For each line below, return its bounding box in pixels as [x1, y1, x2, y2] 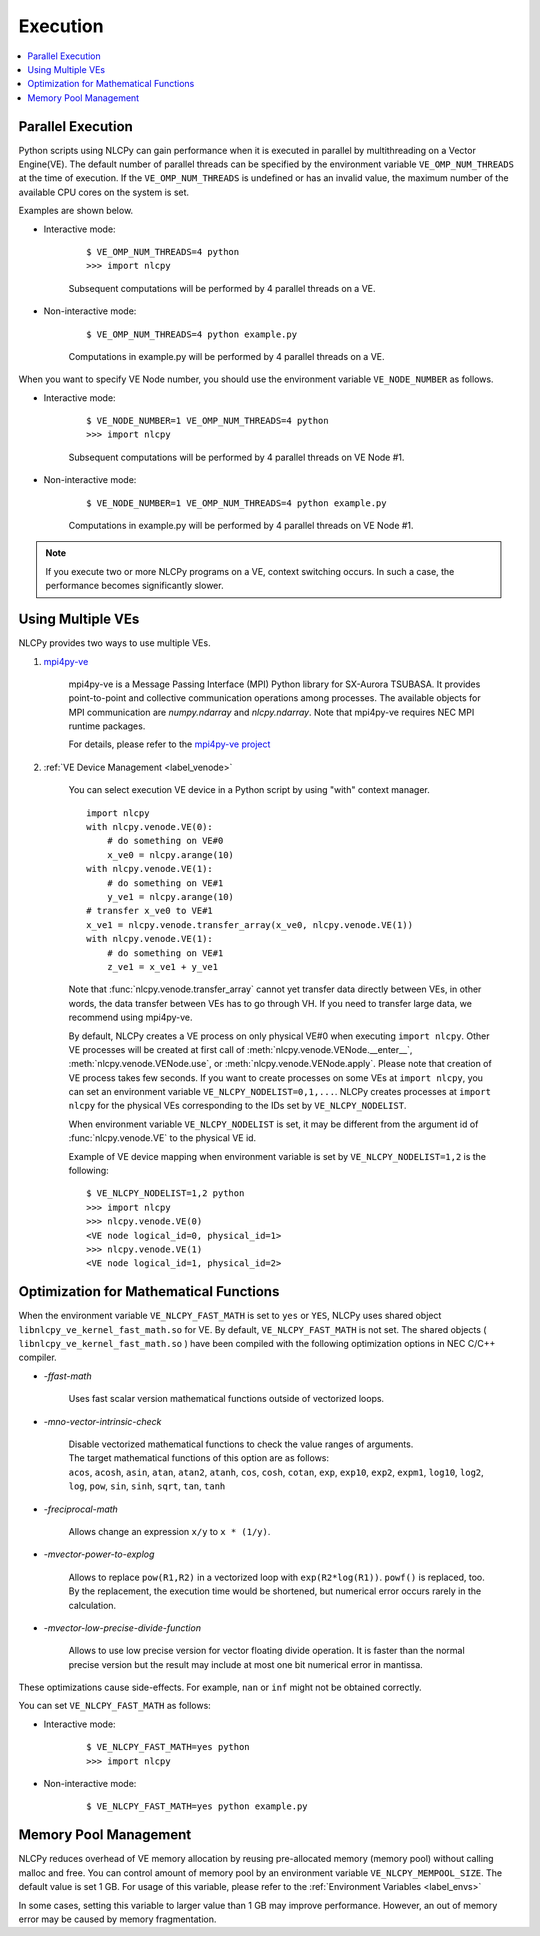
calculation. [68, 1599, 117, 1611]
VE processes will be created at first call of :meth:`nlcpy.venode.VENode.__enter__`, [68, 1043, 413, 1055]
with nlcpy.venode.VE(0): [86, 821, 214, 833]
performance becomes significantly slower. [45, 580, 224, 592]
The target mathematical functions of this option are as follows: [68, 1452, 330, 1464]
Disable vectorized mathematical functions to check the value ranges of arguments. [68, 1438, 414, 1450]
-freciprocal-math [43, 1503, 119, 1515]
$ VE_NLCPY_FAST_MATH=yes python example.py [86, 1801, 309, 1812]
